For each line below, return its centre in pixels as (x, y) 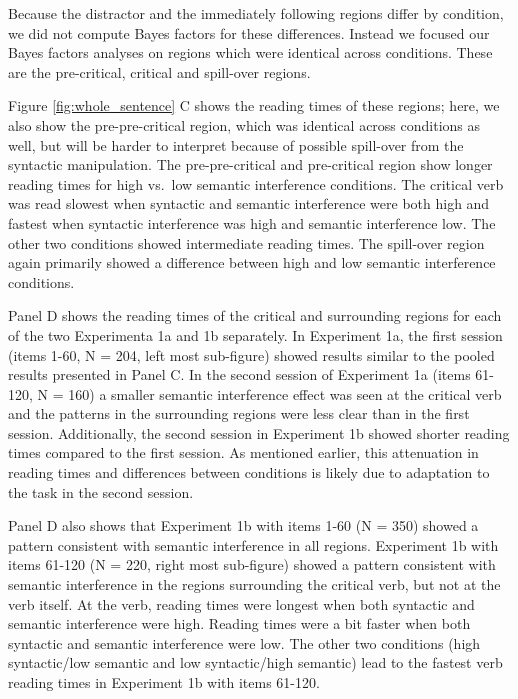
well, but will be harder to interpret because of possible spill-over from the (236, 144)
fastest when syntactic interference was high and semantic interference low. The (252, 222)
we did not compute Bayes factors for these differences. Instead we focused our (249, 32)
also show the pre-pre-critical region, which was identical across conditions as (244, 124)
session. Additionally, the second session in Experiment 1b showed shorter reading (259, 432)
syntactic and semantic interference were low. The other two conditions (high (244, 642)
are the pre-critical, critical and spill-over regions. (159, 71)
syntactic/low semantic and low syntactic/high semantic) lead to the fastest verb (255, 662)
